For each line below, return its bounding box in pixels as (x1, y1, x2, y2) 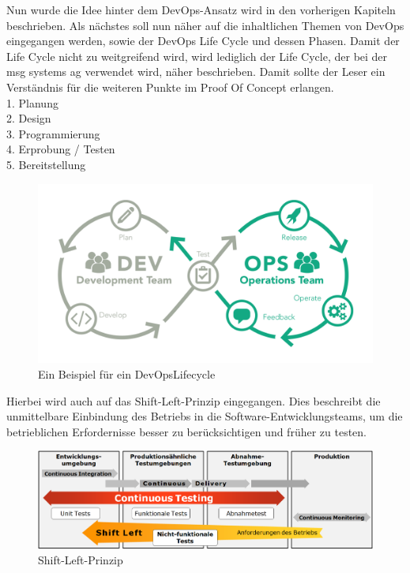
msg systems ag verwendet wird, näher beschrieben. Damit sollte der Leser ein (6, 63, 386, 80)
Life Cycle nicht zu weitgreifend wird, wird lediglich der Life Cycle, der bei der (6, 47, 388, 64)
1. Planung (6, 94, 58, 111)
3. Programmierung (6, 125, 100, 141)
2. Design (6, 110, 51, 126)
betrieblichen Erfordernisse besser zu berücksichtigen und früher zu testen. (6, 423, 367, 439)
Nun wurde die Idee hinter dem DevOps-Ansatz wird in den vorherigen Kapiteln (6, 2, 396, 17)
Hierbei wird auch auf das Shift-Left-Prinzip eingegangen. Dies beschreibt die (6, 392, 381, 409)
